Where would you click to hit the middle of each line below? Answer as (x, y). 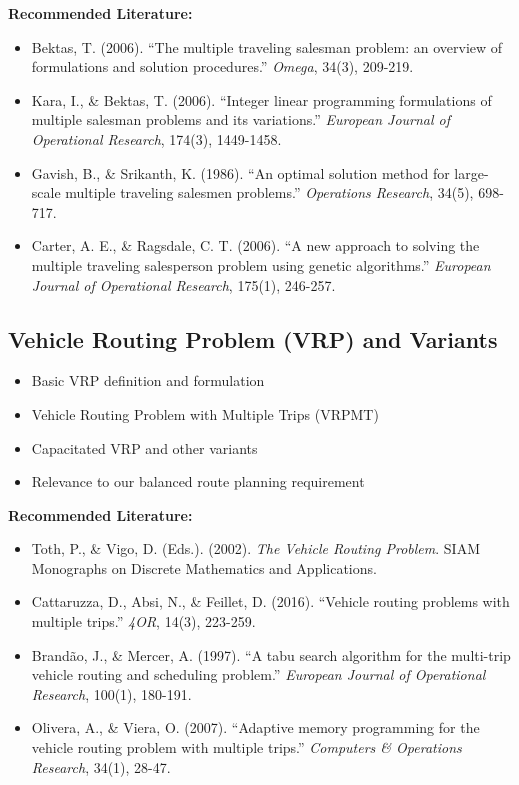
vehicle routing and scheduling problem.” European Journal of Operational (258, 674)
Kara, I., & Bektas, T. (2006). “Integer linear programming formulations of (261, 99)
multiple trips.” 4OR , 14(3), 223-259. (143, 621)
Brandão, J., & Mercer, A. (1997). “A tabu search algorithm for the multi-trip (271, 654)
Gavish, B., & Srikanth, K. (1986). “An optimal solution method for (240, 172)
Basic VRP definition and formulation (148, 380)
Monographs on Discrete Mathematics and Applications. (204, 567)
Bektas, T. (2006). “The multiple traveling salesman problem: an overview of (267, 46)
